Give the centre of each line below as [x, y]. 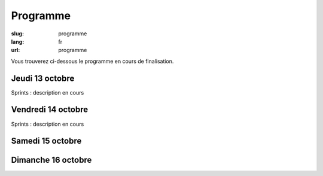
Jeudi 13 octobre [43, 78]
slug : [17, 34]
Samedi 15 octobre [46, 141]
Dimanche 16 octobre [51, 160]
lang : [18, 41]
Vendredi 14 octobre [50, 110]
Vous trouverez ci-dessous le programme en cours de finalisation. [92, 61]
